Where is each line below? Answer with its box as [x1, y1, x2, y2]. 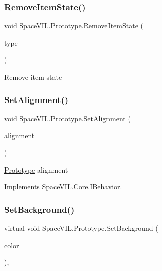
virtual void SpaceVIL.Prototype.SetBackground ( [4, 223, 158, 233]
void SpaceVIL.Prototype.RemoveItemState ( [4, 20, 143, 31]
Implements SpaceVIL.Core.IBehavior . [4, 181, 122, 192]
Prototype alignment [4, 164, 68, 175]
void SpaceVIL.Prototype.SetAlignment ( [4, 113, 131, 123]
